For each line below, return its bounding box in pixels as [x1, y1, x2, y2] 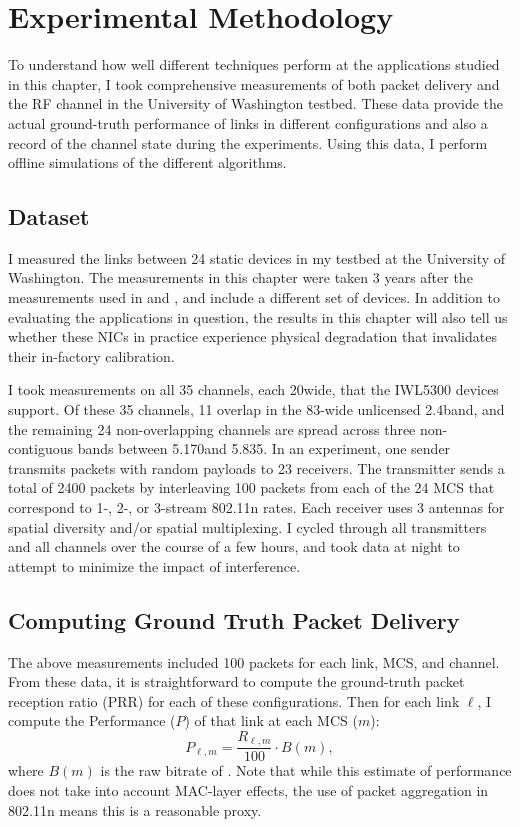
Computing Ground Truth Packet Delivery [8, 604, 460, 635]
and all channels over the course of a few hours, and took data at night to [8, 536, 460, 557]
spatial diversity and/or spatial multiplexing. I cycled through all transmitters [8, 516, 487, 537]
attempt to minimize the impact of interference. [8, 555, 301, 576]
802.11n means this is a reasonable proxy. [8, 799, 262, 820]
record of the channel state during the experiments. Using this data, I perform [8, 132, 488, 153]
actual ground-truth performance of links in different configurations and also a [8, 112, 488, 133]
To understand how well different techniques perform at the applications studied [8, 54, 500, 75]
